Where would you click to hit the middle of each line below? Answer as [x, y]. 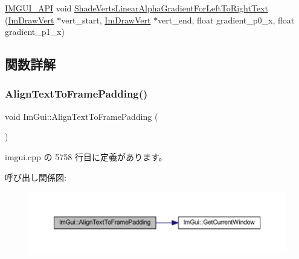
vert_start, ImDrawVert [106, 20]
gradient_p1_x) [35, 32]
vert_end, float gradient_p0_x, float [226, 20]
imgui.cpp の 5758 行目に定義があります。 [86, 156]
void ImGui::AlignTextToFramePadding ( [82, 116]
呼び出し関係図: [36, 177]
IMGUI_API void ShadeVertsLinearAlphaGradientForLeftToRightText [137, 8]
